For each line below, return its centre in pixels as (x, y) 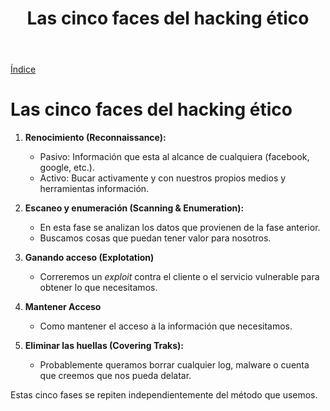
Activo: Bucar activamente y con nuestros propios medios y (163, 178)
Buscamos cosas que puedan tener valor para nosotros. (155, 238)
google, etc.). (67, 168)
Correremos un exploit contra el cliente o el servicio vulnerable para (179, 277)
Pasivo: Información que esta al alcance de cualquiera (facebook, (174, 157)
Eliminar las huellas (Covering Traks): (104, 346)
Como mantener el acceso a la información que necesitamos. (166, 326)
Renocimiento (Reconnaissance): (95, 138)
